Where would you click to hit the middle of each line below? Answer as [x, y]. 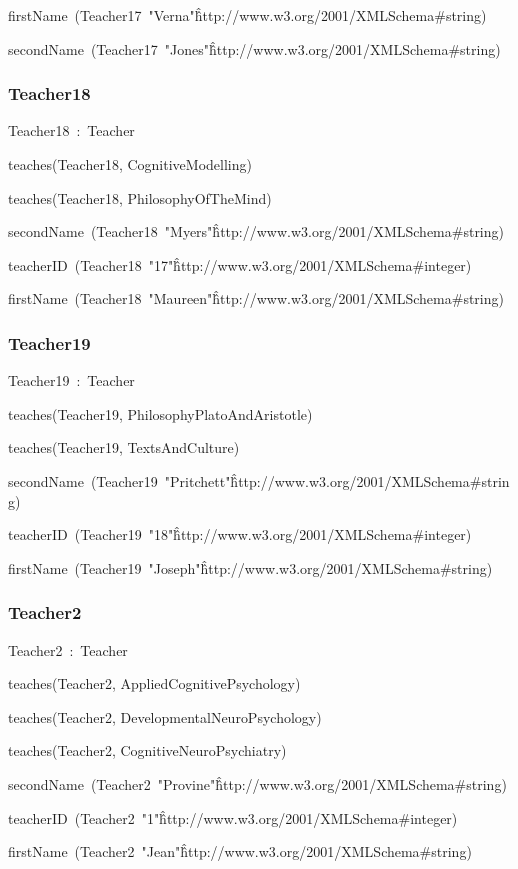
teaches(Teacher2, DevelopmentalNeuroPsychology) [165, 716]
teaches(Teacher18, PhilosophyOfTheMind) [140, 197]
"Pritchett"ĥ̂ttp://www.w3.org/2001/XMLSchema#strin [337, 480]
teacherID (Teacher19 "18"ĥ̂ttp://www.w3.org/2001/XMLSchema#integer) [240, 534]
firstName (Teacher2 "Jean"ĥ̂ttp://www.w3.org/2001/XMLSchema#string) [240, 851]
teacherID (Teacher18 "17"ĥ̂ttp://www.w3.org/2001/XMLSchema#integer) [240, 264]
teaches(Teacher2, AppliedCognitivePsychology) [154, 683]
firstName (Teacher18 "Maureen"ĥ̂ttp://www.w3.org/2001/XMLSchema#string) [256, 298]
